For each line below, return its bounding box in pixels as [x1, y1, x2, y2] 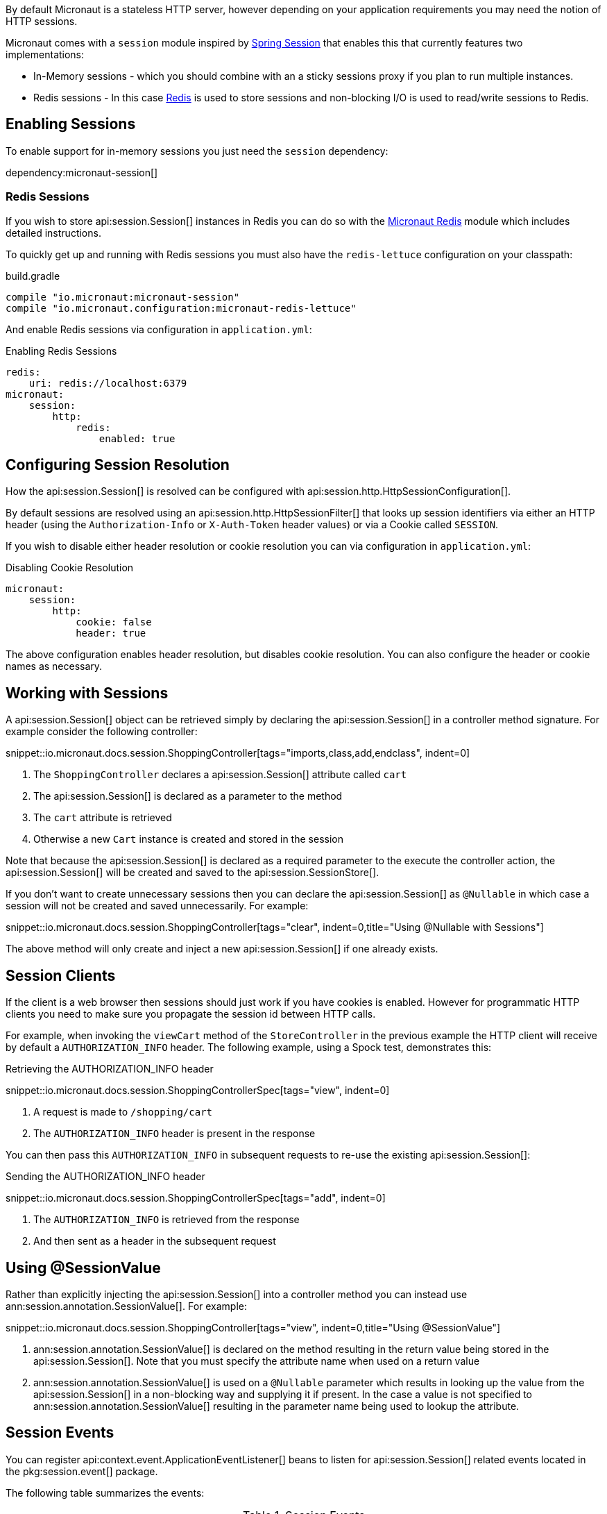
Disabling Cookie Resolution [6, 562, 134, 574]
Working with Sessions [6, 684, 169, 702]
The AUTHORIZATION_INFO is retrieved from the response [33, 1213, 300, 1226]
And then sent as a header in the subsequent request [33, 1235, 276, 1247]
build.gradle [6, 269, 60, 282]
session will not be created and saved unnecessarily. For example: [6, 900, 309, 912]
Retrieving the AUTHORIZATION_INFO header [6, 1063, 214, 1075]
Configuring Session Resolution [6, 456, 230, 474]
